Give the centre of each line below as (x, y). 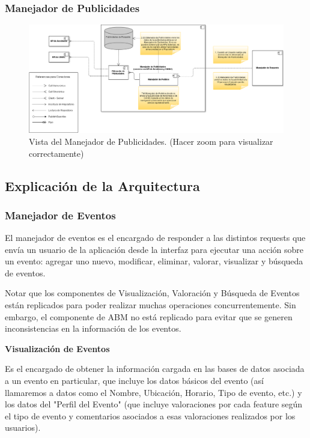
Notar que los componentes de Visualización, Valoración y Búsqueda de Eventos (152, 293)
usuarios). (23, 427)
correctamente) (56, 153)
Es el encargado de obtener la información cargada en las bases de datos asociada (155, 369)
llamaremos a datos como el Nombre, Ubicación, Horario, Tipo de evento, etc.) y (153, 392)
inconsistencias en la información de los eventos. (93, 328)
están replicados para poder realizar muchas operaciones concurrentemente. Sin (150, 305)
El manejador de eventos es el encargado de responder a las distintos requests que (155, 238)
